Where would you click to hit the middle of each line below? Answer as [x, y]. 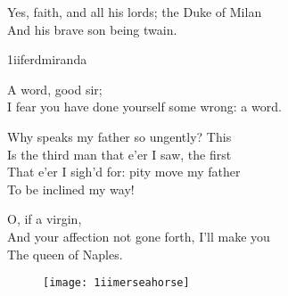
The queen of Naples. [65, 254]
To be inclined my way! [71, 189]
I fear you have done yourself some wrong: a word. [144, 107]
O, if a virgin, [45, 219]
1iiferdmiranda [47, 59]
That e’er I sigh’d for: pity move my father [124, 172]
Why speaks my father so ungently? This [119, 136]
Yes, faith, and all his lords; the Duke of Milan [135, 12]
